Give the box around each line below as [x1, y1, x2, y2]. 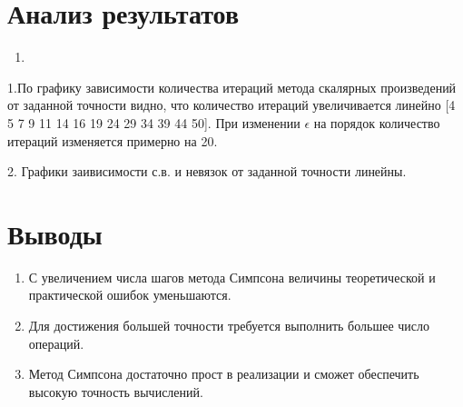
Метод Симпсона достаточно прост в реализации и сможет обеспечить [28, 364, 419, 383]
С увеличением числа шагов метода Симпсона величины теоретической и [28, 267, 436, 286]
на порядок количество [313, 113, 440, 132]
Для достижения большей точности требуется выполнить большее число [28, 316, 430, 334]
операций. [28, 333, 84, 352]
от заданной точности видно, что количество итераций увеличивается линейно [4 [7, 95, 456, 114]
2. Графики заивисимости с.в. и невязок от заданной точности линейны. [7, 162, 407, 181]
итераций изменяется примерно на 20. [7, 131, 218, 150]
